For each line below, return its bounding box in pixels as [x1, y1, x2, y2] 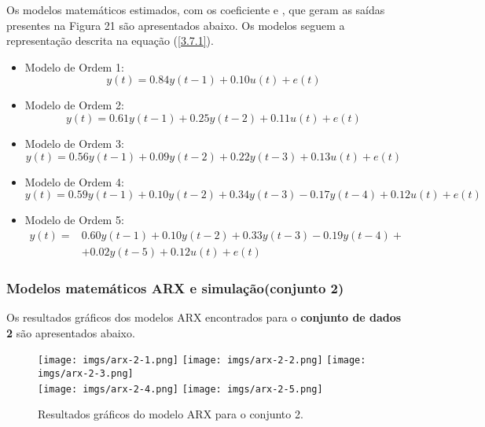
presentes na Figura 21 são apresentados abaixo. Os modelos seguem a [6, 17, 345, 33]
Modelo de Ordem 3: [24, 134, 124, 151]
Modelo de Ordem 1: [24, 58, 124, 75]
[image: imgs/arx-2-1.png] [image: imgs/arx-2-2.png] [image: [38, 355, 366, 366]
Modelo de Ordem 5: [24, 212, 124, 228]
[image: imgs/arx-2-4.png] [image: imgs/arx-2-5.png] [38, 383, 323, 395]
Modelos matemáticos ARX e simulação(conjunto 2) [6, 278, 344, 297]
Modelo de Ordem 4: [24, 173, 124, 190]
